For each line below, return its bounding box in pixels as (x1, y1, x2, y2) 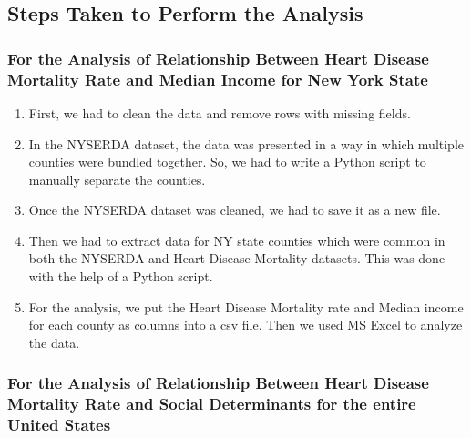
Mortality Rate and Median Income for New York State (7, 67, 428, 90)
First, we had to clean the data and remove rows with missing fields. (28, 103, 411, 122)
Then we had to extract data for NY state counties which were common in (28, 230, 445, 250)
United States (7, 413, 111, 436)
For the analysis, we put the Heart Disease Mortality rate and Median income (28, 297, 464, 316)
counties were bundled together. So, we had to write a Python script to (28, 152, 426, 171)
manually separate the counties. (28, 169, 206, 188)
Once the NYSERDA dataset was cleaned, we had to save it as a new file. (28, 200, 441, 219)
